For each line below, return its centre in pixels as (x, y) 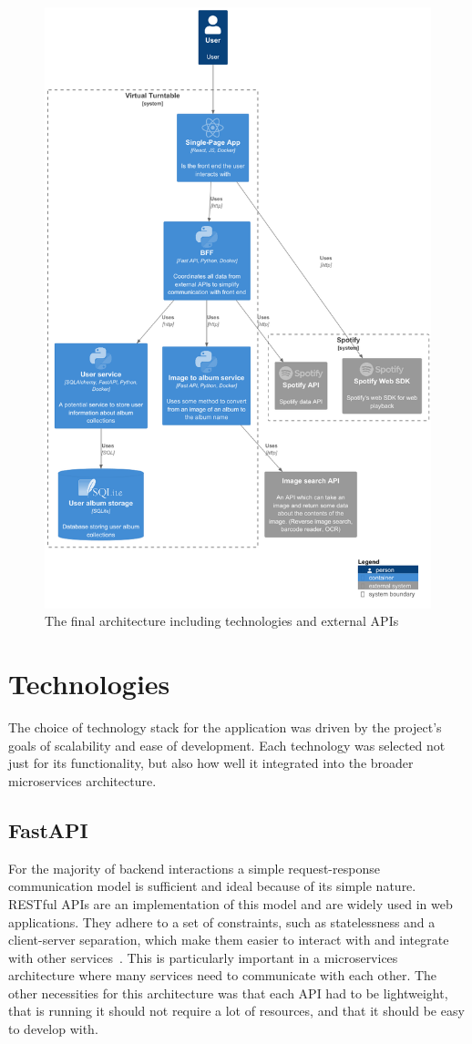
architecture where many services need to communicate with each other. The (223, 975)
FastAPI (48, 829)
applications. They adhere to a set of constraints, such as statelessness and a (222, 921)
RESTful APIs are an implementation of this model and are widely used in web (231, 903)
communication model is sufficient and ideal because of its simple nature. (212, 886)
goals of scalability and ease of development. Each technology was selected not (227, 745)
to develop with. (53, 1029)
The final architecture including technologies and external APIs (222, 621)
